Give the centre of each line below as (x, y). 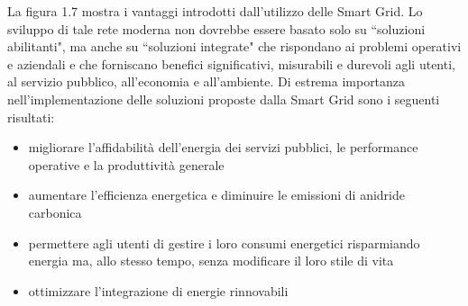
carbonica (55, 212)
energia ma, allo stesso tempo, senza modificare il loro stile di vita (211, 261)
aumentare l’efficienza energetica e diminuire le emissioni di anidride (216, 195)
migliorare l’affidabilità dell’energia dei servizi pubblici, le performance (223, 147)
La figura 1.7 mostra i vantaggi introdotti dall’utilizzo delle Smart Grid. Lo (215, 11)
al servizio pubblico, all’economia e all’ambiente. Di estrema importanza (206, 81)
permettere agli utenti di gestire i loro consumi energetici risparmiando (224, 243)
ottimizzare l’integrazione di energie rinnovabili (158, 290)
